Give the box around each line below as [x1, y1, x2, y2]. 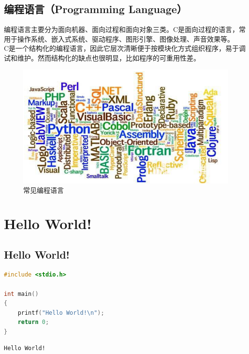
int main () [4, 290, 39, 297]
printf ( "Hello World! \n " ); [17, 309, 104, 316]
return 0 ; [17, 319, 49, 326]
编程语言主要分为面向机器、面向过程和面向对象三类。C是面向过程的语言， [4, 24, 239, 34]
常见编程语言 [23, 185, 64, 195]
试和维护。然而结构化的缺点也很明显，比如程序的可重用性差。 [4, 52, 200, 62]
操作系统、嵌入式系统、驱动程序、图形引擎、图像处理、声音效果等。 [17, 33, 234, 44]
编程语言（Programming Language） [4, 1, 187, 16]
